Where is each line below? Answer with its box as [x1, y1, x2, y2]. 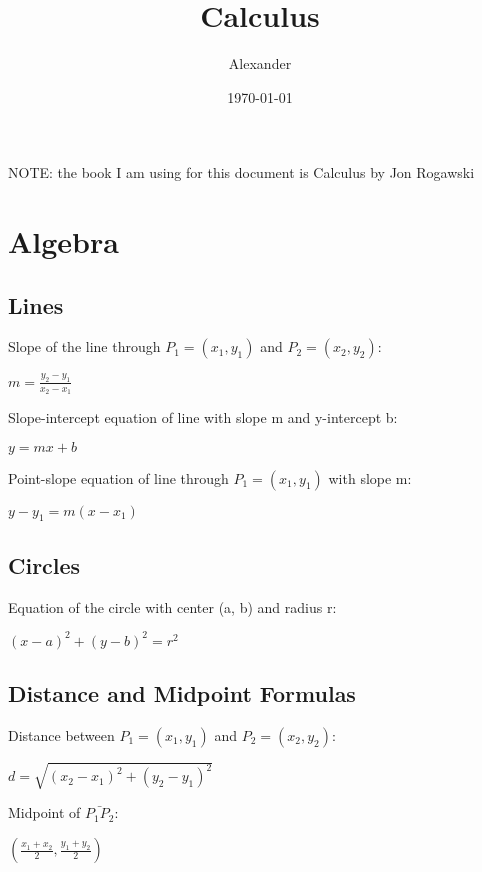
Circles [8, 549, 81, 580]
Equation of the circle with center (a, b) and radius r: [8, 596, 337, 617]
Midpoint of [8, 802, 81, 823]
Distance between [8, 724, 115, 745]
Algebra [8, 221, 119, 262]
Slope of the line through [8, 336, 161, 357]
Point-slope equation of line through [8, 467, 229, 488]
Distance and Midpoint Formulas [8, 678, 356, 709]
